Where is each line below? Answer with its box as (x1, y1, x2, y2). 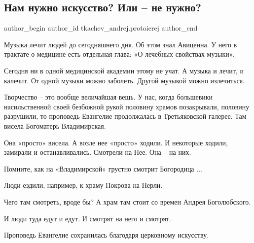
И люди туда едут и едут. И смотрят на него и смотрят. (4, 213, 171, 223)
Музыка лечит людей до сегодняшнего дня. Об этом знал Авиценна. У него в (4, 39, 237, 49)
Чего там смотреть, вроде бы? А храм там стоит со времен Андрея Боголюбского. (4, 196, 251, 207)
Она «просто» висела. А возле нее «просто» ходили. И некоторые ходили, (4, 137, 228, 147)
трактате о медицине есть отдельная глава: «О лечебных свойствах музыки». (4, 49, 235, 59)
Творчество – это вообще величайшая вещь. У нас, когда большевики (4, 92, 213, 102)
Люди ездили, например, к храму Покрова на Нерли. (4, 180, 163, 190)
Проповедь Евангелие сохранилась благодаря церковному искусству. (4, 230, 209, 240)
